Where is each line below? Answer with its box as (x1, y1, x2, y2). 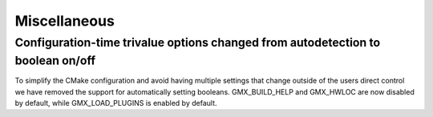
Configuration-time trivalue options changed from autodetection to (14, 35, 381, 50)
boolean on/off (14, 53, 96, 68)
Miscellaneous (14, 12, 115, 30)
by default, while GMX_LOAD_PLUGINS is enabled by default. (14, 99, 217, 108)
